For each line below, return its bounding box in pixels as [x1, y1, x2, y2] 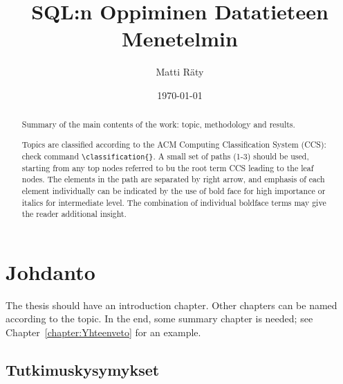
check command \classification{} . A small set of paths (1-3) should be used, [21, 150, 309, 162]
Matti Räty [156, 64, 204, 79]
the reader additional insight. [21, 208, 127, 220]
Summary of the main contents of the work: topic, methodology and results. [21, 119, 295, 130]
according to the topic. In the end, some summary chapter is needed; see [6, 311, 313, 326]
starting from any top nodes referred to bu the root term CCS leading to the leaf [21, 162, 314, 173]
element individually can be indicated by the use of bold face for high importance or [21, 184, 326, 196]
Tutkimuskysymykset [6, 359, 160, 381]
